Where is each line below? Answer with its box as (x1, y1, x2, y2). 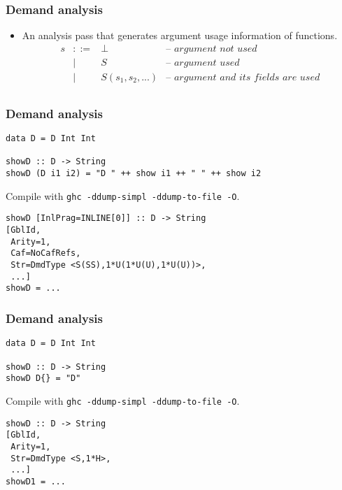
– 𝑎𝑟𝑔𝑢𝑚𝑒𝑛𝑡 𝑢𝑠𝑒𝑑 (166, 57, 240, 68)
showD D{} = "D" (6, 373, 81, 384)
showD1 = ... (6, 476, 66, 487)
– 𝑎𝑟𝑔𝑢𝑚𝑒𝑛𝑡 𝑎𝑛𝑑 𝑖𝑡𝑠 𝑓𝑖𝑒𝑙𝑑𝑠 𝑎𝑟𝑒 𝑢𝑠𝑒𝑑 (166, 72, 320, 82)
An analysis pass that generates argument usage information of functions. (22, 28, 338, 43)
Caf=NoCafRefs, (10, 248, 81, 259)
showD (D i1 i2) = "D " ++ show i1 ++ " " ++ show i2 (6, 168, 262, 179)
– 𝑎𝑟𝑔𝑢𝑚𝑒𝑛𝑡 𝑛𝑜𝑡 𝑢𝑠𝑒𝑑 (166, 43, 257, 54)
